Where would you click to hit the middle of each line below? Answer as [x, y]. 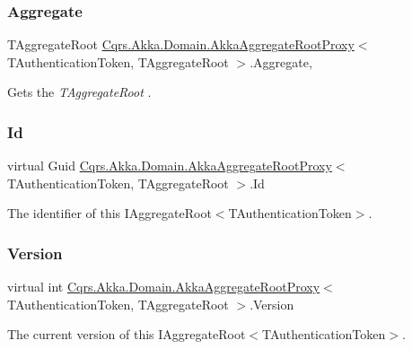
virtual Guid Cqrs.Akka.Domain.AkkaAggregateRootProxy [170, 166]
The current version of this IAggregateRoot [127, 334]
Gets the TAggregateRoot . [79, 92]
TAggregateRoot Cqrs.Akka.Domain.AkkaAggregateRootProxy [181, 44]
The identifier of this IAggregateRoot [110, 213]
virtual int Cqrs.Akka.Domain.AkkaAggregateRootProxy [164, 287]
